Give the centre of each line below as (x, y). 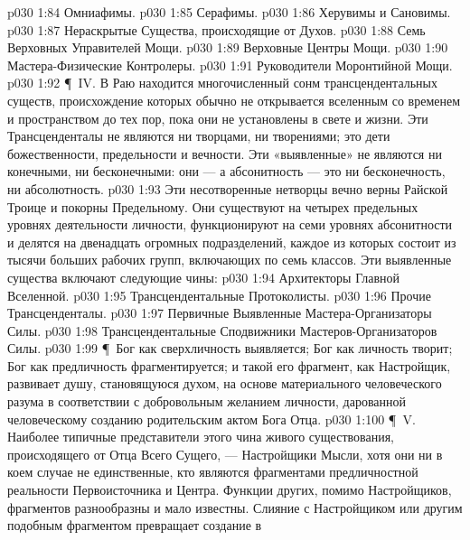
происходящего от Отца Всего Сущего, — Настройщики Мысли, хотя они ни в (225, 454)
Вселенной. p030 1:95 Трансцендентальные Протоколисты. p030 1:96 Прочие (219, 295)
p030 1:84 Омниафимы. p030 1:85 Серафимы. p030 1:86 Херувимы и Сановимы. (229, 12)
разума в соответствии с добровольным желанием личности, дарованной (207, 401)
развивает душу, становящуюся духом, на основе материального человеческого (225, 383)
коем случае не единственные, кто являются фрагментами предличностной (213, 472)
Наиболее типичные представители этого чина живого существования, (201, 437)
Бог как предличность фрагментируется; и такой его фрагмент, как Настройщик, (229, 365)
